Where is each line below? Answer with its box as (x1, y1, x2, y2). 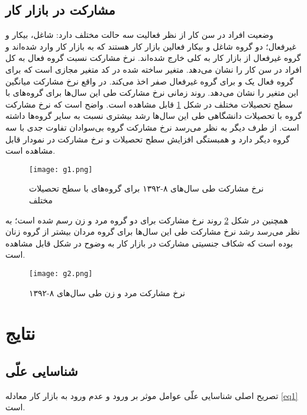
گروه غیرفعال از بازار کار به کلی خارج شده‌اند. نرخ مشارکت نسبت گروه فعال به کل (5, 51, 301, 64)
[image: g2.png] (29, 269, 93, 278)
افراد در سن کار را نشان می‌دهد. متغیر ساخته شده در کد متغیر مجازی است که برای (5, 63, 302, 75)
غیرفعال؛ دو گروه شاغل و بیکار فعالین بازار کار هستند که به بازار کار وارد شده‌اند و (5, 40, 296, 52)
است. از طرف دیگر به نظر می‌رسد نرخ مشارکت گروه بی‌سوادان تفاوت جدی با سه (5, 121, 299, 133)
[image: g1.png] (29, 165, 93, 174)
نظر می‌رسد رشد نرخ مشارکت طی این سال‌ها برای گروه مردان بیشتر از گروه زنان (5, 225, 300, 238)
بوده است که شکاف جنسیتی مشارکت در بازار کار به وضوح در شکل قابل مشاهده (5, 236, 293, 249)
